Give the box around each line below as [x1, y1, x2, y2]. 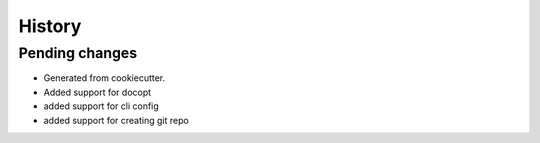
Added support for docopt [43, 86, 152, 98]
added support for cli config [43, 100, 159, 112]
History [18, 15, 82, 37]
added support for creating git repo [43, 114, 189, 126]
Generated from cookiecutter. [43, 72, 166, 84]
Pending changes [18, 44, 138, 62]
